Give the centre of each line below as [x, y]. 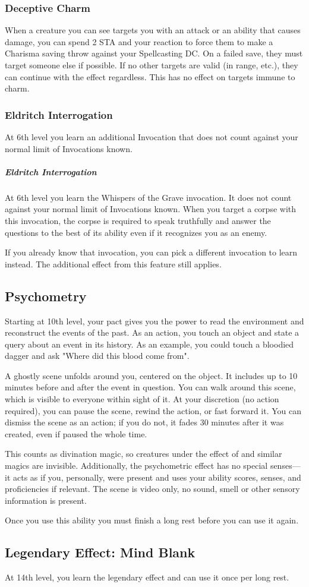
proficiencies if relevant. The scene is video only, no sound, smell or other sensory [152, 489]
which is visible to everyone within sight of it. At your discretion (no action [142, 399]
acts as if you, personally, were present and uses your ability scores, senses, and [157, 477]
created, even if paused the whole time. [76, 433]
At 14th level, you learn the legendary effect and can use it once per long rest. [147, 577]
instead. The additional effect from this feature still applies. [113, 263]
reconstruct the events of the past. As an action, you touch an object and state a [152, 332]
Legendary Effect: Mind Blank [100, 552]
